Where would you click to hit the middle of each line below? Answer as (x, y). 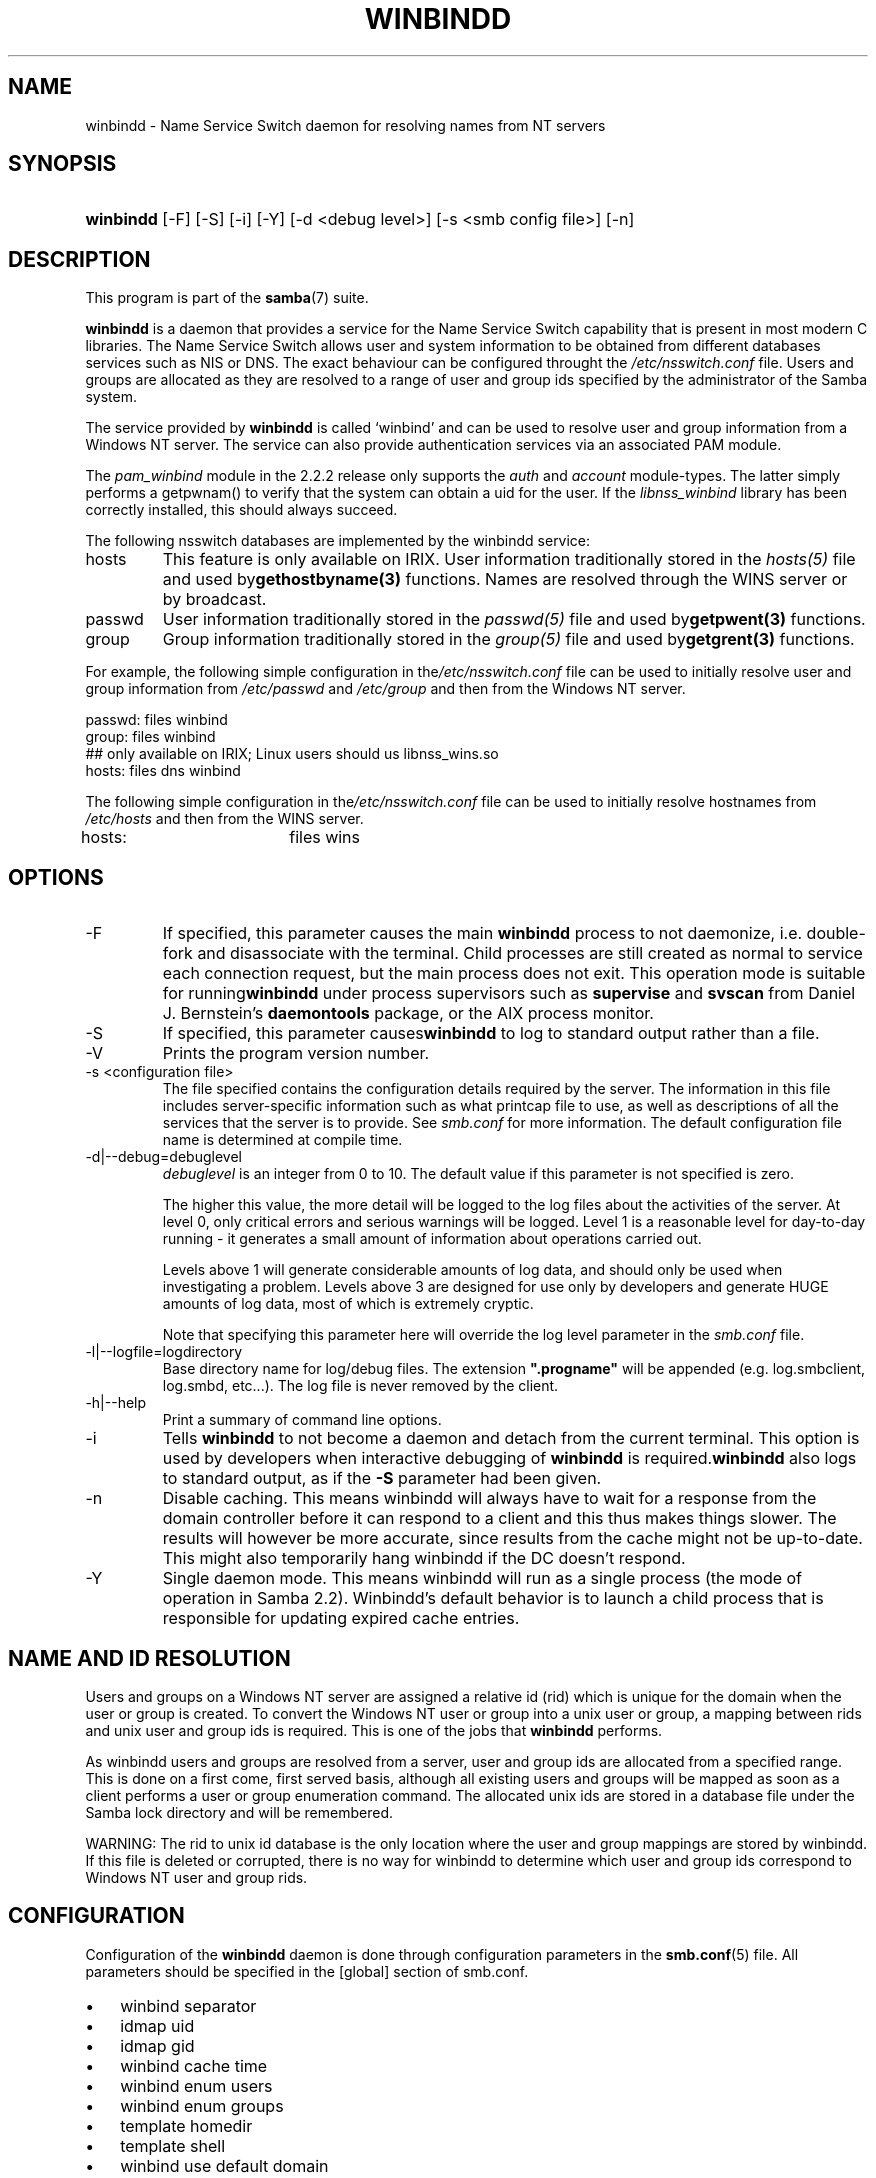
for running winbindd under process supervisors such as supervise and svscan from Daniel (509, 993)
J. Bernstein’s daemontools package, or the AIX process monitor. (408, 1013)
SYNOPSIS (62, 164)
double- (836, 933)
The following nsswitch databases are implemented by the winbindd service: (338, 541)
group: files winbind (150, 737)
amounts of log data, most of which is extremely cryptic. (348, 1304)
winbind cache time (194, 2065)
